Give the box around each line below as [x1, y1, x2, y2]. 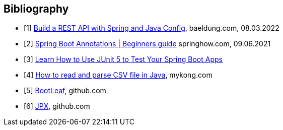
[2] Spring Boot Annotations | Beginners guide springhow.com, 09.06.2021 [24, 39, 271, 48]
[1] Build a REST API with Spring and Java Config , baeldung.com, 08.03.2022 [24, 24, 279, 33]
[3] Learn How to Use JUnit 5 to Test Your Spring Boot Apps [24, 55, 223, 64]
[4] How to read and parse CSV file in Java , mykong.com [24, 71, 213, 80]
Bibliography [4, 3, 69, 15]
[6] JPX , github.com [24, 102, 90, 111]
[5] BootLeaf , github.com [24, 86, 106, 95]
